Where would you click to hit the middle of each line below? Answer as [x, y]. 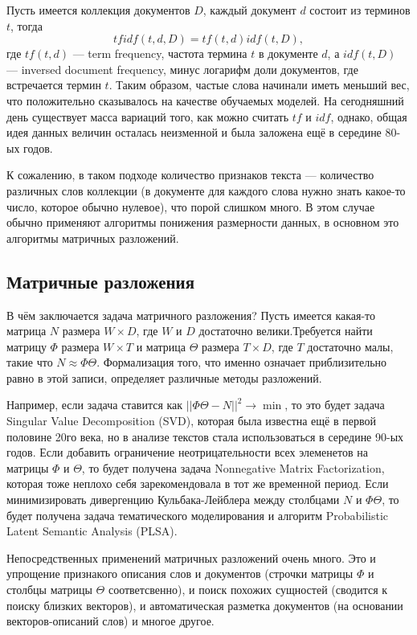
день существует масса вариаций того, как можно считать [148, 116]
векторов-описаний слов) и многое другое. [110, 621]
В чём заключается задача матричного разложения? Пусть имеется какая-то [191, 315]
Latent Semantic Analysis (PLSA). [92, 531]
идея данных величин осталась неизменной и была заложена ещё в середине [194, 132]
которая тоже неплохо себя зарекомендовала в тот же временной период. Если [198, 483]
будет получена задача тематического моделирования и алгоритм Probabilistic [198, 515]
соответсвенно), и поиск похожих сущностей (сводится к [248, 590]
